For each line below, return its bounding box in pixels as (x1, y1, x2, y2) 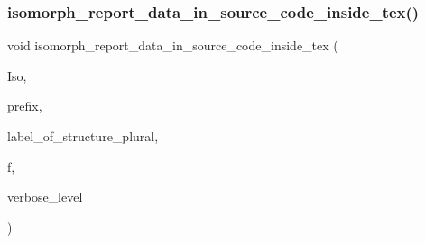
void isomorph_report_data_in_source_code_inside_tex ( (7, 36, 338, 55)
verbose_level (7, 187, 83, 206)
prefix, (7, 96, 42, 115)
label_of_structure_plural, (7, 127, 159, 145)
